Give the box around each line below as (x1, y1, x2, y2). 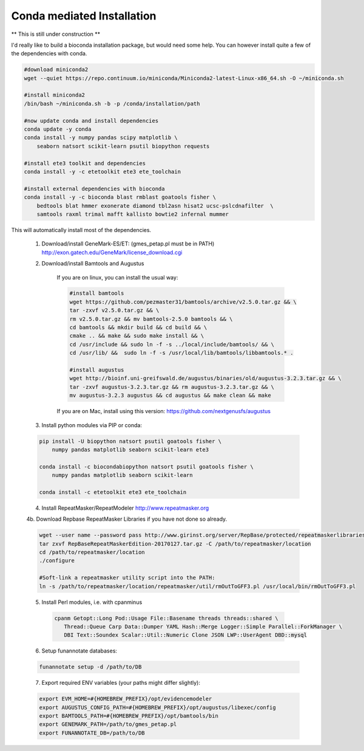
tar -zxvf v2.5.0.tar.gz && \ (69, 307, 160, 314)
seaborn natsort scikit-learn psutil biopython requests (36, 143, 210, 149)
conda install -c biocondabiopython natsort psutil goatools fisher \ (39, 463, 254, 470)
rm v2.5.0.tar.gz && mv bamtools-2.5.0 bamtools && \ (69, 315, 233, 322)
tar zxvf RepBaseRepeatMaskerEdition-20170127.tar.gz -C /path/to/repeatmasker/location (39, 540, 312, 547)
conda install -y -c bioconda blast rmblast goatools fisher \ (24, 194, 217, 201)
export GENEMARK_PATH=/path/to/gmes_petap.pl (39, 721, 177, 728)
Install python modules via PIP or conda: (41, 421, 143, 428)
